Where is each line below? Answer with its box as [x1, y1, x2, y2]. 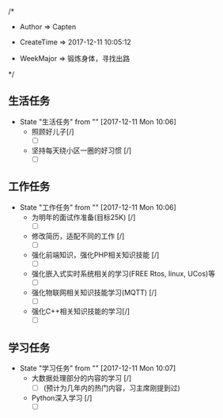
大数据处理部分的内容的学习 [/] [31, 373, 132, 382]
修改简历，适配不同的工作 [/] [31, 231, 125, 241]
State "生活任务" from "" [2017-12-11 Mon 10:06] [19, 116, 176, 126]
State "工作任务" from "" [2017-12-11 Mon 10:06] [19, 202, 176, 212]
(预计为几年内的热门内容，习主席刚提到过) [43, 383, 180, 393]
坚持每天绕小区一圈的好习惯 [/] [31, 146, 132, 155]
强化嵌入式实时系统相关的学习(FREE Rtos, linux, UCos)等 [31, 268, 216, 278]
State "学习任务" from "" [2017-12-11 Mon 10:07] [19, 363, 176, 373]
